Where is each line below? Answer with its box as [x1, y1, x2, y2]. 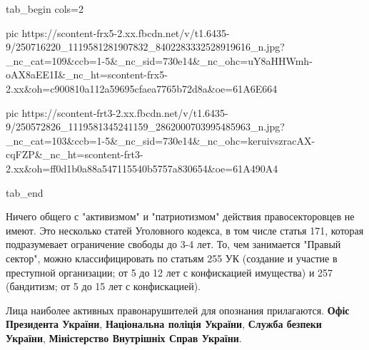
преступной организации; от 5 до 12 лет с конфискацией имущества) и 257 [6, 264, 333, 279]
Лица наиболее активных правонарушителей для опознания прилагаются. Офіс [6, 302, 350, 317]
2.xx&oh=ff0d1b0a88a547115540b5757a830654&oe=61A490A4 [6, 160, 278, 175]
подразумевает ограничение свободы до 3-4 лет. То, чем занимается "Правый [6, 237, 341, 252]
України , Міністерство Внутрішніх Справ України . [6, 330, 242, 345]
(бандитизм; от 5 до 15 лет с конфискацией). [6, 279, 201, 294]
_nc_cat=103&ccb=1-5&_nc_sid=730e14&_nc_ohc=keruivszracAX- [6, 133, 315, 148]
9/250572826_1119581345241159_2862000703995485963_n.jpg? [6, 119, 285, 134]
